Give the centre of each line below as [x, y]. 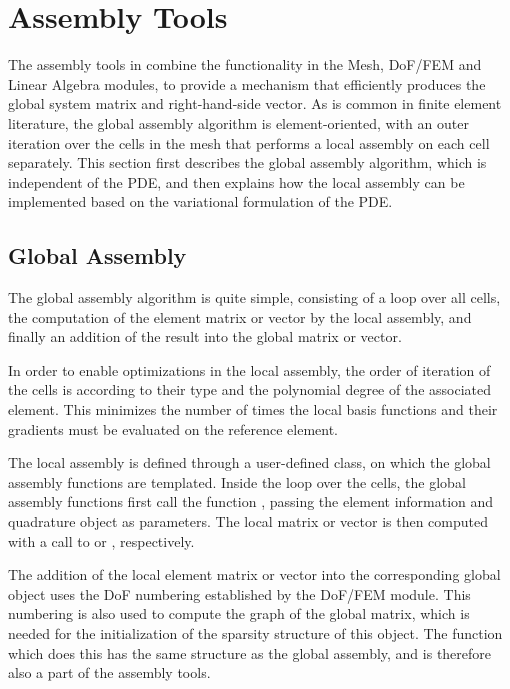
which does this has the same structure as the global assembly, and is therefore [250, 652]
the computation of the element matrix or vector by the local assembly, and [240, 316]
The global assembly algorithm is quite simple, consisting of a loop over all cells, [254, 297]
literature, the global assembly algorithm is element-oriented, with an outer [238, 122]
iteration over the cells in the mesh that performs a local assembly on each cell [249, 142]
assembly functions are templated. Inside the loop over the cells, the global [237, 481]
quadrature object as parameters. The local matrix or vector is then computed [248, 521]
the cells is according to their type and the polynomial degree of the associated [250, 389]
